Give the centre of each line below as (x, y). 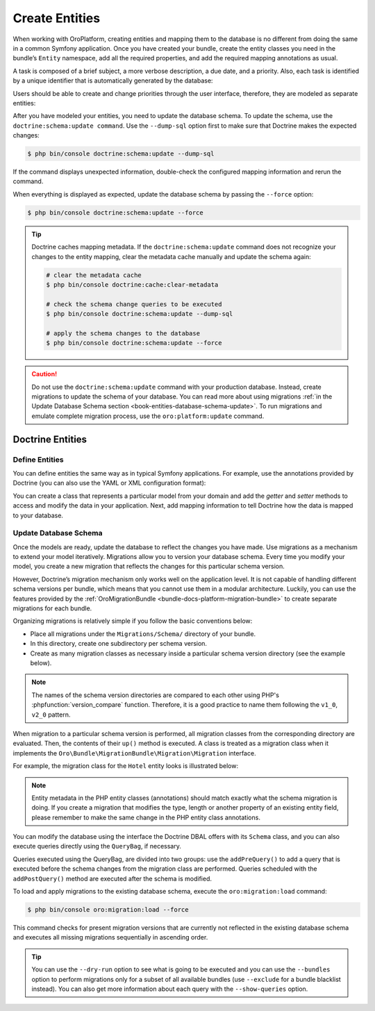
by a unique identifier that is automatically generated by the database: (113, 81)
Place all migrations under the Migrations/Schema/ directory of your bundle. (143, 634)
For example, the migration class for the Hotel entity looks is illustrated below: (126, 766)
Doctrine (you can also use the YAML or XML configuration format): (109, 483)
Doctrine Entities (50, 439)
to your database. (38, 515)
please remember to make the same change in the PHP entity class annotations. (146, 817)
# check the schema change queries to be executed (134, 304)
